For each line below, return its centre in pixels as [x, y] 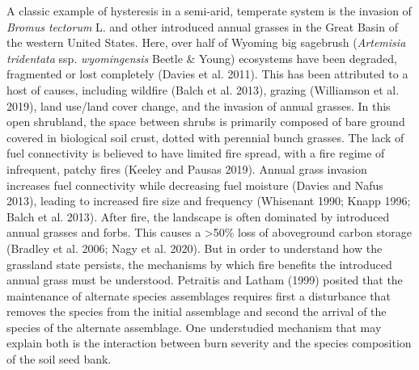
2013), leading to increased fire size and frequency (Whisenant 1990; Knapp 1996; [209, 201]
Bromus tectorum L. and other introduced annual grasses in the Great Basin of [202, 26]
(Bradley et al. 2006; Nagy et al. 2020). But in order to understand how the [195, 248]
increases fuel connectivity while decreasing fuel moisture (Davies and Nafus [195, 185]
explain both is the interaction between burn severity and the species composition [209, 343]
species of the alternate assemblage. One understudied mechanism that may [194, 327]
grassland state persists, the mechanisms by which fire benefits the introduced [199, 264]
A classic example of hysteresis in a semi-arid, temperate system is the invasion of [209, 11]
